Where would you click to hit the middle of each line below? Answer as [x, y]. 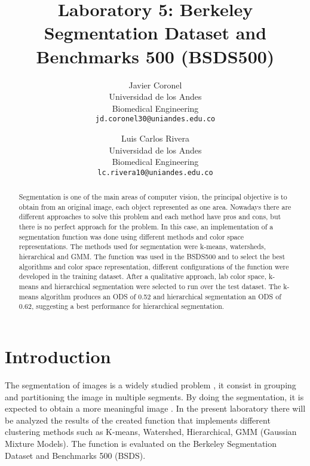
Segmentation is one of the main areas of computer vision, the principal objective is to [153, 197]
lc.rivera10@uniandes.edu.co [155, 172]
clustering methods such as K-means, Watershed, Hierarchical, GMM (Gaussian [151, 432]
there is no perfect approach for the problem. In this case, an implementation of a [146, 227]
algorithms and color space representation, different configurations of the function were [154, 266]
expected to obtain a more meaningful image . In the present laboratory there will [155, 408]
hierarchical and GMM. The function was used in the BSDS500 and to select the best [152, 257]
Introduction [58, 356]
